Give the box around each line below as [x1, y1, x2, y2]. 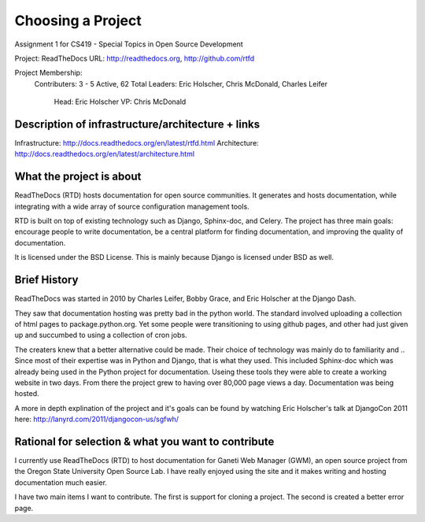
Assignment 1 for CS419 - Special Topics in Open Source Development [14, 39, 243, 49]
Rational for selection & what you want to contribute [14, 435, 275, 448]
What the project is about [14, 170, 142, 183]
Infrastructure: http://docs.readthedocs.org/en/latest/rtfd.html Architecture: [14, 139, 259, 148]
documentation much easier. [14, 477, 108, 487]
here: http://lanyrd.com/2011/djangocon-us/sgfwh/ [14, 414, 179, 424]
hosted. [14, 389, 39, 398]
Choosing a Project [14, 12, 142, 29]
